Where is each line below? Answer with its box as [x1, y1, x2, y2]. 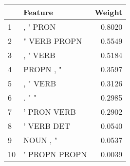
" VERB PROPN [23, 35, 82, 46]
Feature [23, 6, 53, 18]
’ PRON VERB [23, 106, 76, 117]
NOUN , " [23, 134, 57, 145]
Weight [94, 6, 123, 18]
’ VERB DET [23, 120, 70, 131]
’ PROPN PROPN [23, 148, 87, 160]
